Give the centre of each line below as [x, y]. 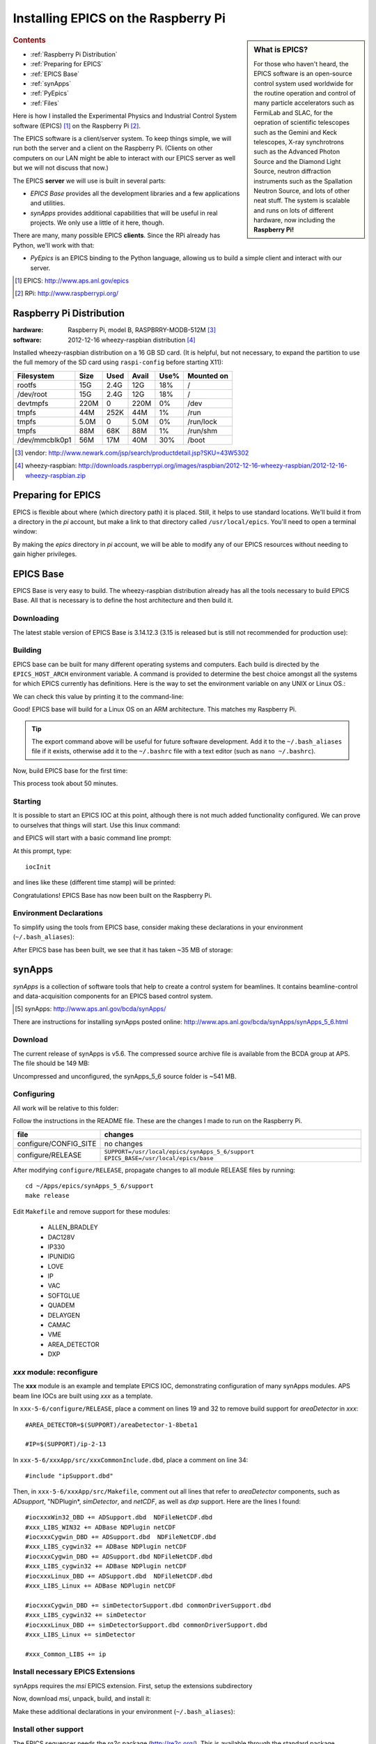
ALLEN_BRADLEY [73, 1227]
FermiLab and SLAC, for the [293, 112]
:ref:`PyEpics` [50, 93]
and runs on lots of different [294, 210]
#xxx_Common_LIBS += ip [66, 1654]
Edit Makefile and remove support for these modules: [92, 1211]
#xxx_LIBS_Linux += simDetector [80, 1634]
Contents [29, 40]
